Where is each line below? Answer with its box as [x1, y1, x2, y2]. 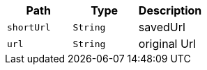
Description [138, 3, 202, 17]
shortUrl [7, 21, 51, 33]
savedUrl [138, 20, 185, 34]
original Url [138, 37, 197, 51]
